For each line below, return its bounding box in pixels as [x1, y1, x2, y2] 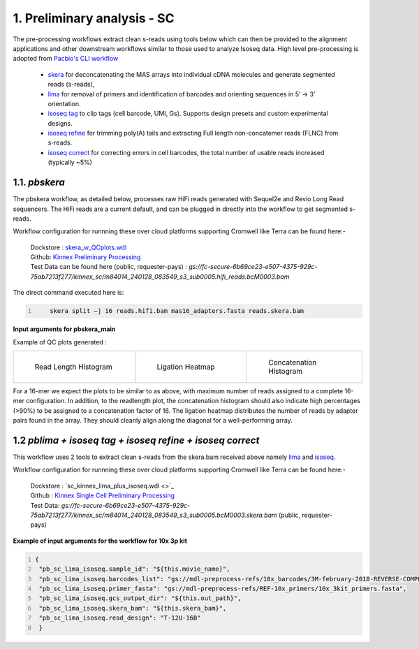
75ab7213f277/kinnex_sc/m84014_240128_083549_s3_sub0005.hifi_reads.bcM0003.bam [30, 272, 290, 281]
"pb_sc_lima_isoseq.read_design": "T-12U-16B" [38, 614, 201, 622]
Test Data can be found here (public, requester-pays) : [30, 263, 188, 271]
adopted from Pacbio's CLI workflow [13, 54, 119, 63]
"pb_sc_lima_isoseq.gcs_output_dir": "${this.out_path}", [38, 595, 242, 602]
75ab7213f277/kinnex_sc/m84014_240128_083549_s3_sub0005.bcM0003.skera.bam [30, 511, 277, 520]
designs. [47, 119, 73, 127]
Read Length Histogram [34, 362, 113, 372]
